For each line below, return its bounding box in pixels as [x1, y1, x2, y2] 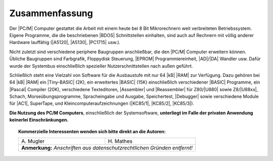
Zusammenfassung [9, 8, 93, 19]
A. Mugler [21, 138, 45, 145]
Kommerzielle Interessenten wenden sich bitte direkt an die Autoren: [18, 128, 166, 134]
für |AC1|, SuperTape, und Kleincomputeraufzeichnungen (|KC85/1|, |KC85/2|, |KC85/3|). [9, 100, 195, 106]
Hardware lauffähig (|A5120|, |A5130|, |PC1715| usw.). [9, 39, 121, 46]
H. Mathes [108, 138, 132, 145]
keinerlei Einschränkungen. [9, 117, 69, 123]
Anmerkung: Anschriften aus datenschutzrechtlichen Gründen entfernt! [21, 144, 193, 151]
